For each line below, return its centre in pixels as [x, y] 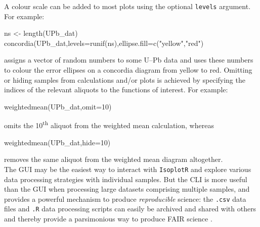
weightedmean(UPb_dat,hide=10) [57, 142]
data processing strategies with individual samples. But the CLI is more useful [126, 179]
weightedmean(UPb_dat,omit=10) [58, 106]
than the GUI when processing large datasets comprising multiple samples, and [127, 189]
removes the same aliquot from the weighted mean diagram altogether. [114, 159]
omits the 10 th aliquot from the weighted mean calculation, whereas [109, 125]
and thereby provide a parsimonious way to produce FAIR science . [108, 218]
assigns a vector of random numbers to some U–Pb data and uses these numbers [129, 60]
